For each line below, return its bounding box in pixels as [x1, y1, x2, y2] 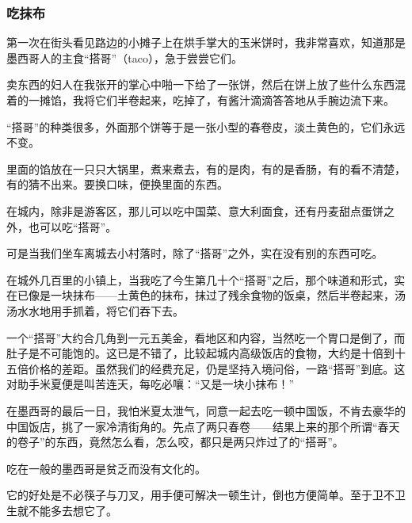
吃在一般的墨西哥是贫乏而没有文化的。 [6, 460, 206, 476]
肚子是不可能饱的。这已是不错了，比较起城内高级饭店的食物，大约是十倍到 [6, 345, 395, 361]
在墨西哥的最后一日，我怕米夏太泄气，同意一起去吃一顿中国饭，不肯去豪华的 [6, 402, 406, 418]
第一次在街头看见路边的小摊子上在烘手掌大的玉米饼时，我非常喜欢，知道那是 [6, 34, 406, 51]
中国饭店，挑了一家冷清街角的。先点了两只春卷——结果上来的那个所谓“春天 [6, 418, 400, 434]
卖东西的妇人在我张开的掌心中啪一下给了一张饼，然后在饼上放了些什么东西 [6, 76, 395, 93]
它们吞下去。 [116, 302, 184, 319]
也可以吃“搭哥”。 [28, 218, 117, 235]
